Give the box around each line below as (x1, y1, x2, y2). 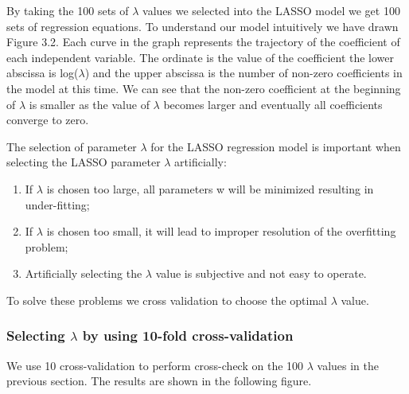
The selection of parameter (6, 138, 137, 154)
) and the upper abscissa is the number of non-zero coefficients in (84, 64, 403, 81)
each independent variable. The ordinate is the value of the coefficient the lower (6, 49, 395, 65)
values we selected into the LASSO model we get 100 (142, 2, 400, 18)
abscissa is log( (6, 64, 79, 81)
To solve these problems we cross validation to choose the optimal (6, 291, 327, 308)
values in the (317, 357, 380, 373)
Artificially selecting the (25, 265, 142, 282)
